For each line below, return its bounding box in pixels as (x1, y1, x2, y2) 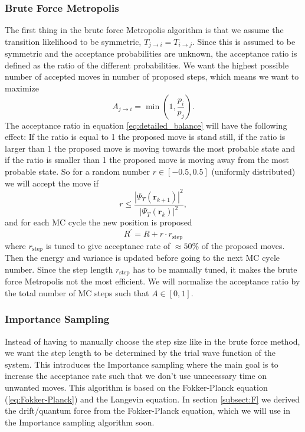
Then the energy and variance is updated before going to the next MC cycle (5, 251, 280, 264)
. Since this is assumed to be (192, 35, 296, 47)
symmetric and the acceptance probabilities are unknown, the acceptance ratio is (5, 47, 297, 60)
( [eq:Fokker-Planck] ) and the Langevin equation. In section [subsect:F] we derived (5, 392, 300, 405)
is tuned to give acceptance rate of (45, 239, 170, 251)
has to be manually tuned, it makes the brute (133, 263, 297, 275)
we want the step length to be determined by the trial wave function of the (5, 346, 276, 359)
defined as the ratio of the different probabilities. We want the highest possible (5, 58, 289, 71)
